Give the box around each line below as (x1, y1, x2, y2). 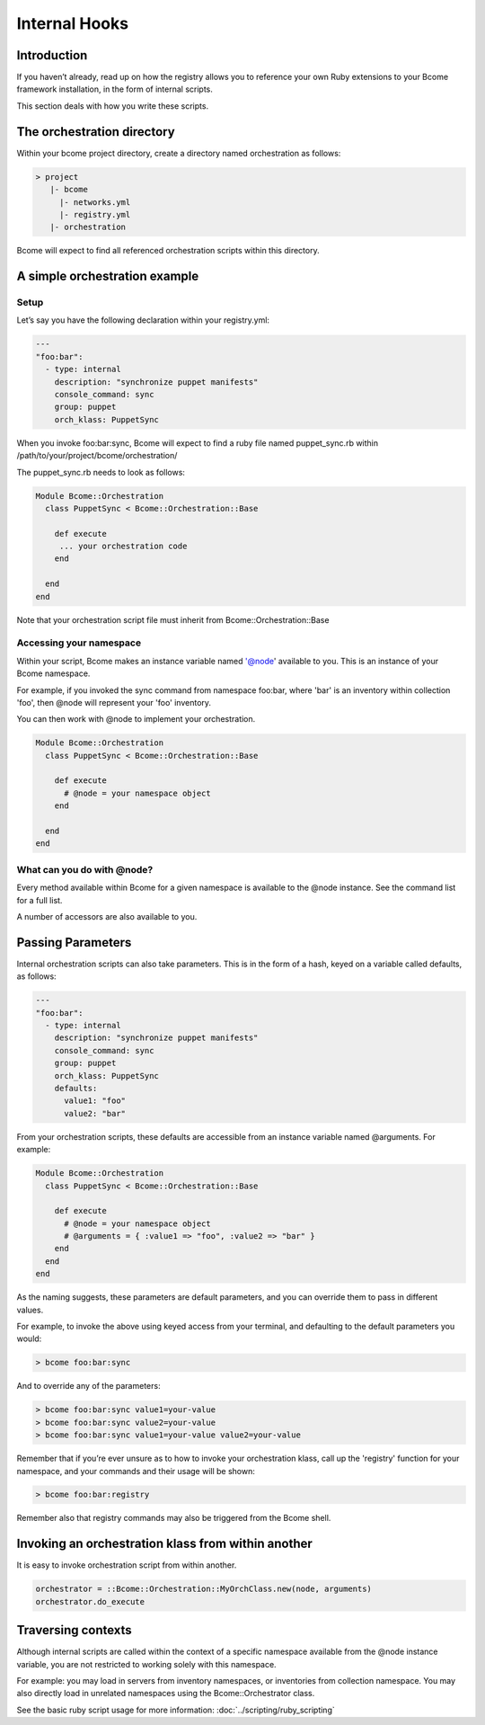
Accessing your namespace (16, 636, 142, 649)
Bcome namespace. (16, 668, 91, 679)
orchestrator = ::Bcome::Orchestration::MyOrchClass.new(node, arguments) (35, 1584, 373, 1595)
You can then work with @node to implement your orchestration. (16, 714, 256, 725)
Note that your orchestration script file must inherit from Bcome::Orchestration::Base (16, 614, 330, 625)
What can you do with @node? (16, 863, 154, 876)
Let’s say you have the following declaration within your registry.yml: (16, 315, 269, 325)
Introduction (16, 48, 88, 63)
